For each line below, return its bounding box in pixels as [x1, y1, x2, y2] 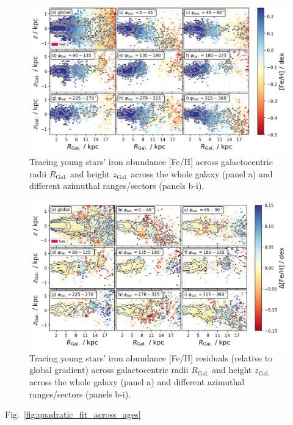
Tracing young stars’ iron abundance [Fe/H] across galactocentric [29, 155, 273, 168]
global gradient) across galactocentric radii [29, 363, 189, 376]
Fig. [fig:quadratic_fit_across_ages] [5, 408, 141, 421]
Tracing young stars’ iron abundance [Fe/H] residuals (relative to [29, 351, 273, 364]
